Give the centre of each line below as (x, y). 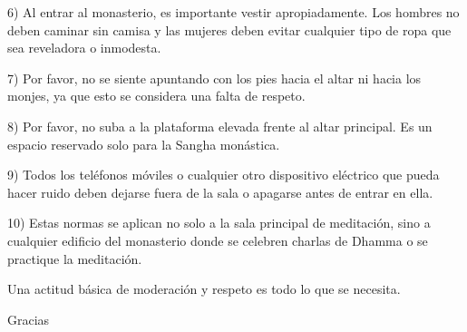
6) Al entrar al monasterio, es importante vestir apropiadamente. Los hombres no (233, 12)
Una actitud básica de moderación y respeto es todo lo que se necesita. (204, 289)
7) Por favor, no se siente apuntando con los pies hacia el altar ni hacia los (214, 78)
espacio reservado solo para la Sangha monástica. (144, 144)
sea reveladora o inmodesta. (84, 48)
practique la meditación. (75, 258)
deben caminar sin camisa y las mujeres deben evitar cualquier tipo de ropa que (229, 29)
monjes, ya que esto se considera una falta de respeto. (156, 96)
